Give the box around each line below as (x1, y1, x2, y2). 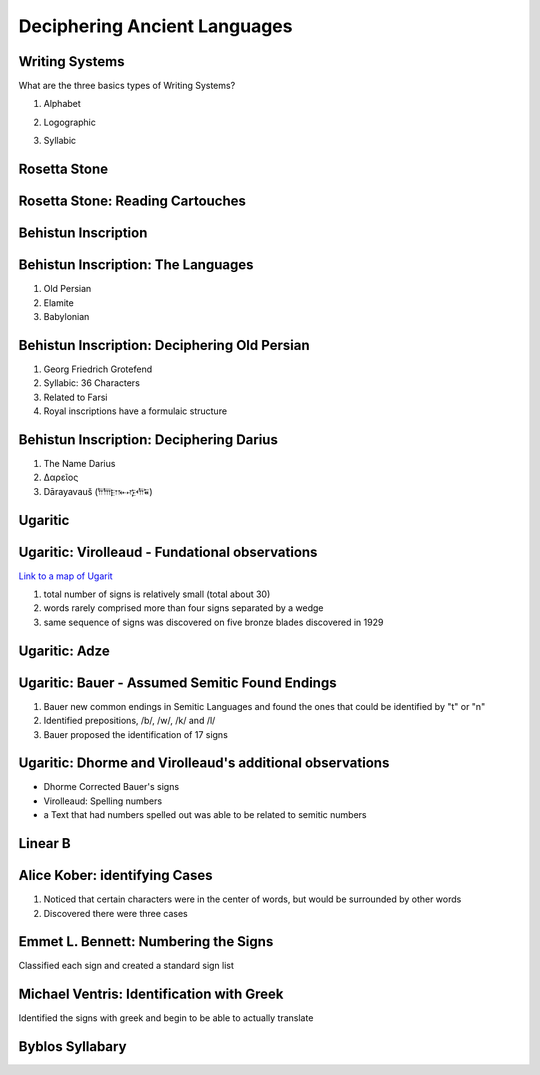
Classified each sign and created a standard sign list (18, 960, 235, 972)
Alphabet (43, 98, 82, 110)
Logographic (43, 116, 97, 128)
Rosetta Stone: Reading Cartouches (18, 193, 247, 210)
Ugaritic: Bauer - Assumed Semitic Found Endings (18, 674, 337, 691)
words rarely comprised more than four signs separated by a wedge (43, 602, 324, 614)
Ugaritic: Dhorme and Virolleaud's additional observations (18, 755, 390, 772)
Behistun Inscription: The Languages (18, 256, 254, 274)
